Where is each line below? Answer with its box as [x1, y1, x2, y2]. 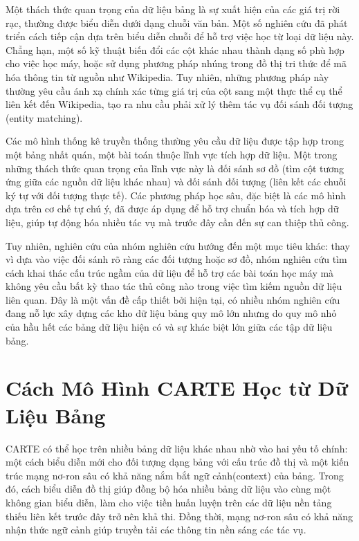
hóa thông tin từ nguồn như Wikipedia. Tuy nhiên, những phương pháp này [6, 69, 329, 84]
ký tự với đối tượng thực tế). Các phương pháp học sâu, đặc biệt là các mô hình [6, 187, 347, 202]
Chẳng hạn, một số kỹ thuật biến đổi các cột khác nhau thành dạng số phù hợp [6, 42, 344, 57]
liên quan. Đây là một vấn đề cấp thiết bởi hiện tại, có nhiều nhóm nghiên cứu [6, 292, 340, 306]
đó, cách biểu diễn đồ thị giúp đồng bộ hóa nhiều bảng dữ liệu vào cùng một [6, 482, 331, 496]
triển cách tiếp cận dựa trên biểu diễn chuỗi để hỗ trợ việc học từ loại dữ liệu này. [6, 29, 354, 44]
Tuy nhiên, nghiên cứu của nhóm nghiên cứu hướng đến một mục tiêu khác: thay [6, 238, 350, 253]
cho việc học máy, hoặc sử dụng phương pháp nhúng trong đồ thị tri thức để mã [6, 56, 347, 71]
